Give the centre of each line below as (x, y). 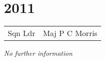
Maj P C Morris (70, 33)
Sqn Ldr (22, 33)
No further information (38, 53)
